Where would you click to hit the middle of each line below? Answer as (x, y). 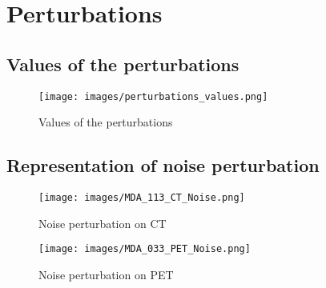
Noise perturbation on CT (103, 223)
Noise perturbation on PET (106, 274)
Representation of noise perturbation (163, 165)
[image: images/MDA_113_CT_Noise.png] (142, 198)
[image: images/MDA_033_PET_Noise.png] (145, 249)
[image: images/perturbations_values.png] (153, 96)
